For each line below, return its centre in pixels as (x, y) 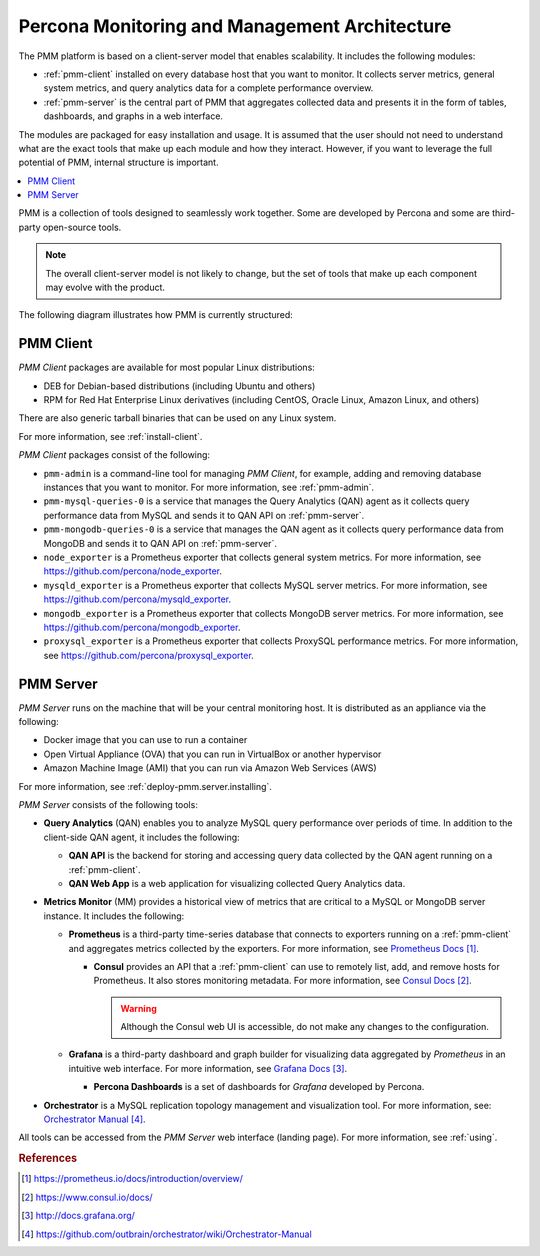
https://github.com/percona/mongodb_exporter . (142, 627)
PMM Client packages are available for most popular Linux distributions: (166, 367)
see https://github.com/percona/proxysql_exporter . (148, 655)
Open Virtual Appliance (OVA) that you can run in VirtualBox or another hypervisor (212, 754)
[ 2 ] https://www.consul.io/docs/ (87, 1197)
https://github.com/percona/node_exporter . (133, 571)
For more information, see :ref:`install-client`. (110, 436)
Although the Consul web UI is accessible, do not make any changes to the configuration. (304, 1027)
